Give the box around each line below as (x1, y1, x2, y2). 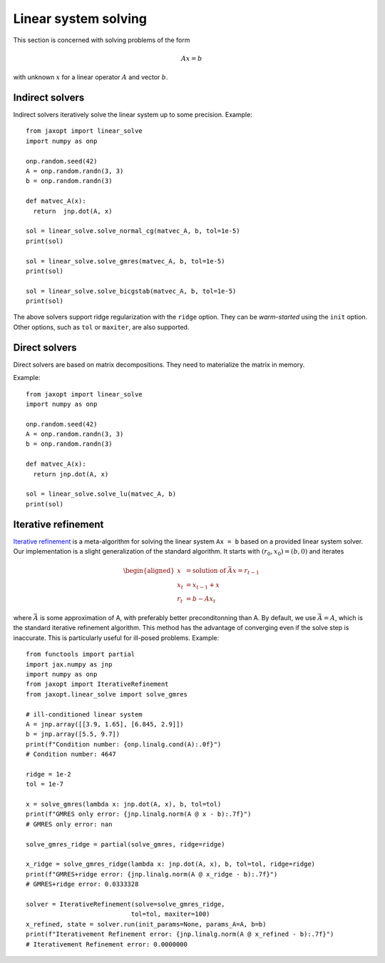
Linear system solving (13, 11, 148, 26)
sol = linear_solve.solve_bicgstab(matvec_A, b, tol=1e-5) (26, 286, 237, 295)
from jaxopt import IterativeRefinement (26, 680, 169, 689)
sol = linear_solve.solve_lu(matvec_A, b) (26, 490, 177, 498)
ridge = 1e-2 (26, 770, 71, 778)
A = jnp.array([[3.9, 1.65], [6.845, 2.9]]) (26, 720, 185, 728)
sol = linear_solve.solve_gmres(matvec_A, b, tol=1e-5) (26, 257, 225, 265)
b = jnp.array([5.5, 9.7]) (26, 730, 120, 739)
